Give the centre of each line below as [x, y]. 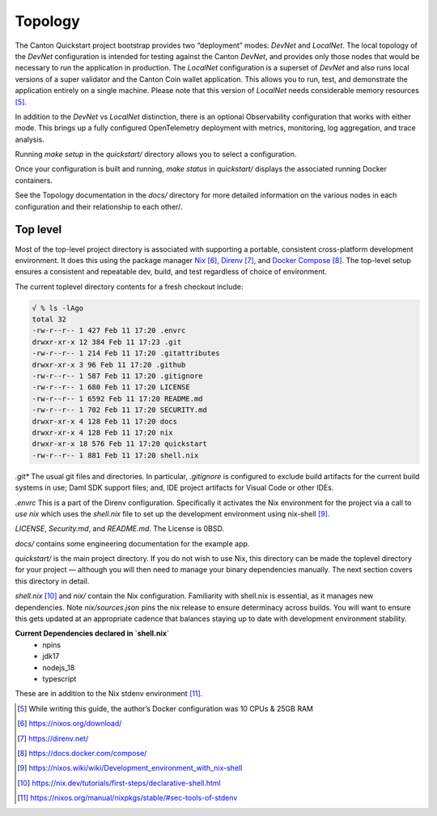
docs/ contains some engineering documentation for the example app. [132, 543]
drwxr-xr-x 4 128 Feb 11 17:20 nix [102, 432]
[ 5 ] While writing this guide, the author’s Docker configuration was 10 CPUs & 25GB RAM [165, 708]
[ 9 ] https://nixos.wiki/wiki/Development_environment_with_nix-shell [130, 768]
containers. [34, 180]
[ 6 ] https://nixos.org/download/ [70, 724]
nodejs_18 [59, 667]
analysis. [30, 139]
